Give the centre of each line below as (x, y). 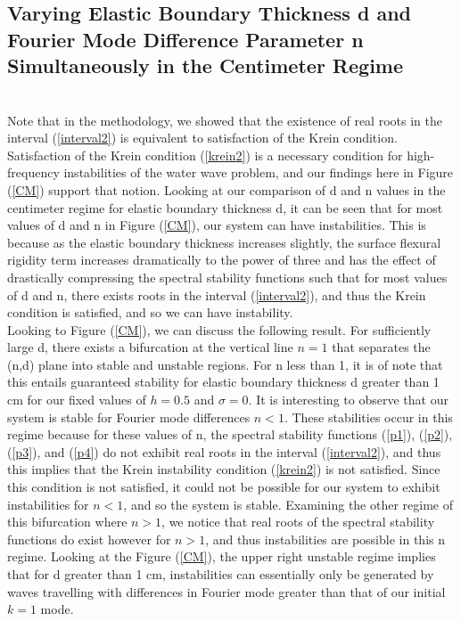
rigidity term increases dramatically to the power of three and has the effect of (222, 260)
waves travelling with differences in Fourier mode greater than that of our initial (226, 591)
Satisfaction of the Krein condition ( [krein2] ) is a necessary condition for (205, 155)
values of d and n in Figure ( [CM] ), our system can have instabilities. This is (217, 225)
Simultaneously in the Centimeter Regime (206, 65)
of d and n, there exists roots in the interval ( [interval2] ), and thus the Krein (217, 294)
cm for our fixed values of (77, 400)
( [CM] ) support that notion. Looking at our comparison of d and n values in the (226, 189)
